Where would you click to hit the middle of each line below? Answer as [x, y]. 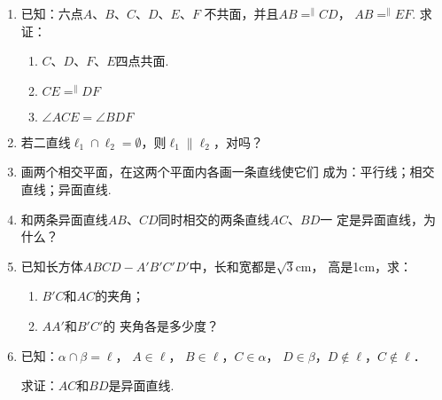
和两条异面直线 [64, 219]
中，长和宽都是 [233, 266]
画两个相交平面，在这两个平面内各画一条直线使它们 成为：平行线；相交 [228, 172]
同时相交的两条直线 [214, 219]
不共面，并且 [241, 13]
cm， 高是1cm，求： [354, 266]
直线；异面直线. [66, 188]
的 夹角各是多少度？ [161, 325]
